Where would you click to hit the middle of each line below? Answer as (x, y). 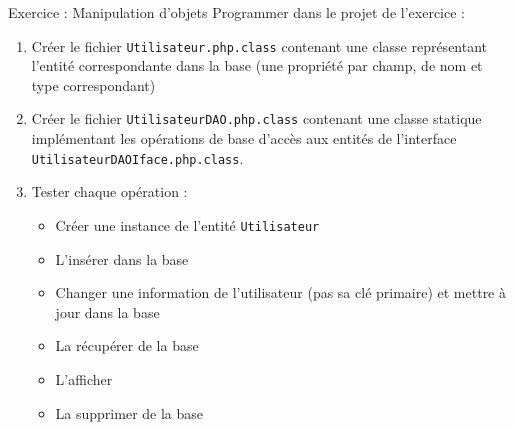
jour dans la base (107, 311)
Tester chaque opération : (109, 191)
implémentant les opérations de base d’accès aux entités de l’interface (244, 138)
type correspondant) (93, 84)
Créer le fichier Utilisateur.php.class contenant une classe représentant (259, 45)
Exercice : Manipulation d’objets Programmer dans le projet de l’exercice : (236, 12)
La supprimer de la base (129, 412)
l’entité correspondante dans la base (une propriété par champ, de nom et (257, 65)
